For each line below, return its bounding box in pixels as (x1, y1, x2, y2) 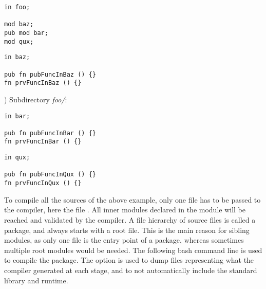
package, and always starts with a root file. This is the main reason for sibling (4, 224, 250, 235)
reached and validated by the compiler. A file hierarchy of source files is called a (4, 214, 256, 225)
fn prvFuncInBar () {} (4, 138, 82, 146)
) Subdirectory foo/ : (4, 94, 67, 104)
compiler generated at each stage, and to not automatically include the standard (4, 264, 257, 275)
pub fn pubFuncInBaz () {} (4, 70, 96, 78)
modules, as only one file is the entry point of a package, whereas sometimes (4, 234, 244, 245)
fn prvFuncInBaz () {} (4, 79, 82, 87)
